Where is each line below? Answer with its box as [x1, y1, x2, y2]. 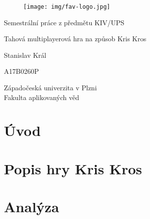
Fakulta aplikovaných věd [4, 92, 79, 102]
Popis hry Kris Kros [4, 158, 142, 178]
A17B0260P [4, 66, 39, 76]
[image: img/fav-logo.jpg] [23, 3, 110, 10]
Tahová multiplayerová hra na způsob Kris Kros [4, 34, 147, 44]
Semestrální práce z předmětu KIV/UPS [4, 17, 125, 27]
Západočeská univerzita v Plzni [4, 83, 97, 93]
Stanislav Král [4, 50, 47, 60]
